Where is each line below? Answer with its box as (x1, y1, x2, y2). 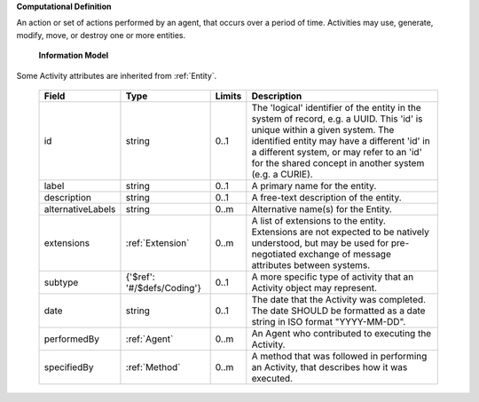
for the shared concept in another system (251, 156, 425, 169)
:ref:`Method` (125, 360, 181, 373)
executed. (251, 372, 293, 384)
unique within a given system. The (251, 123, 395, 136)
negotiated (251, 248, 297, 260)
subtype (43, 276, 79, 288)
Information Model (38, 50, 109, 61)
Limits (215, 90, 242, 102)
